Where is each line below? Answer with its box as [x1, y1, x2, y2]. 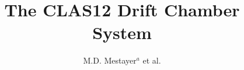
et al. [142, 54, 161, 66]
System [92, 20, 152, 44]
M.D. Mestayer [83, 54, 137, 66]
